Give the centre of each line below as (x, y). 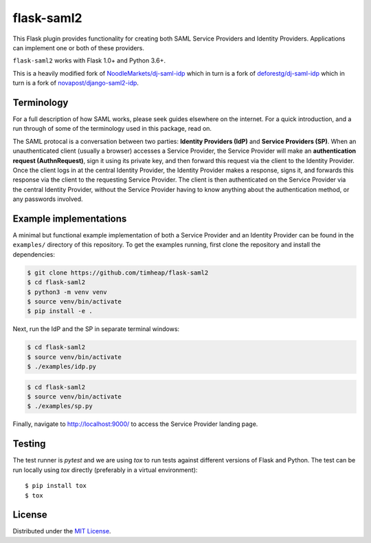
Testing (29, 444)
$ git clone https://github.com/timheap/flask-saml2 (118, 273)
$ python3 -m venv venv (67, 292)
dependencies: (34, 254)
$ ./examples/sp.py (60, 406)
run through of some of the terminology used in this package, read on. (112, 129)
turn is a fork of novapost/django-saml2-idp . (76, 83)
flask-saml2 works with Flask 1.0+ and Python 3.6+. (89, 61)
